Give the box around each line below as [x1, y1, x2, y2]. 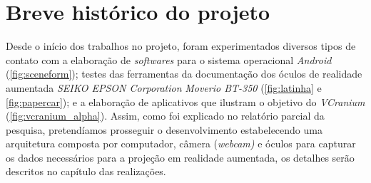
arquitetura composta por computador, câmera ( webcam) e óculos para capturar [6, 136, 356, 151]
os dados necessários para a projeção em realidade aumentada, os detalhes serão [6, 150, 355, 164]
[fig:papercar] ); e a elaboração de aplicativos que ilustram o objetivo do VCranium [6, 94, 365, 109]
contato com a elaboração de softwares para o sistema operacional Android [6, 52, 332, 67]
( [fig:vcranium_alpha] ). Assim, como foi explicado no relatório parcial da [6, 108, 325, 123]
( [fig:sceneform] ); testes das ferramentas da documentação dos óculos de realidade [6, 66, 362, 81]
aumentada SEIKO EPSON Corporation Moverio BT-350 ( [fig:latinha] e [6, 80, 322, 95]
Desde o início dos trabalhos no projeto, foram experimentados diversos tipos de [6, 38, 356, 53]
